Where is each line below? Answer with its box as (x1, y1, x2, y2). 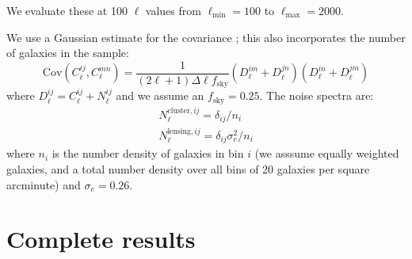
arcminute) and (6, 176, 81, 192)
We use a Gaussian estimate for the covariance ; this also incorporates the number (6, 29, 406, 45)
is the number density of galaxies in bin (51, 145, 244, 162)
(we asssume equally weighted (254, 145, 399, 162)
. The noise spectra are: (259, 87, 374, 104)
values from (145, 2, 201, 18)
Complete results (6, 223, 196, 255)
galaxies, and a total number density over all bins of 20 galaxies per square (6, 160, 370, 177)
